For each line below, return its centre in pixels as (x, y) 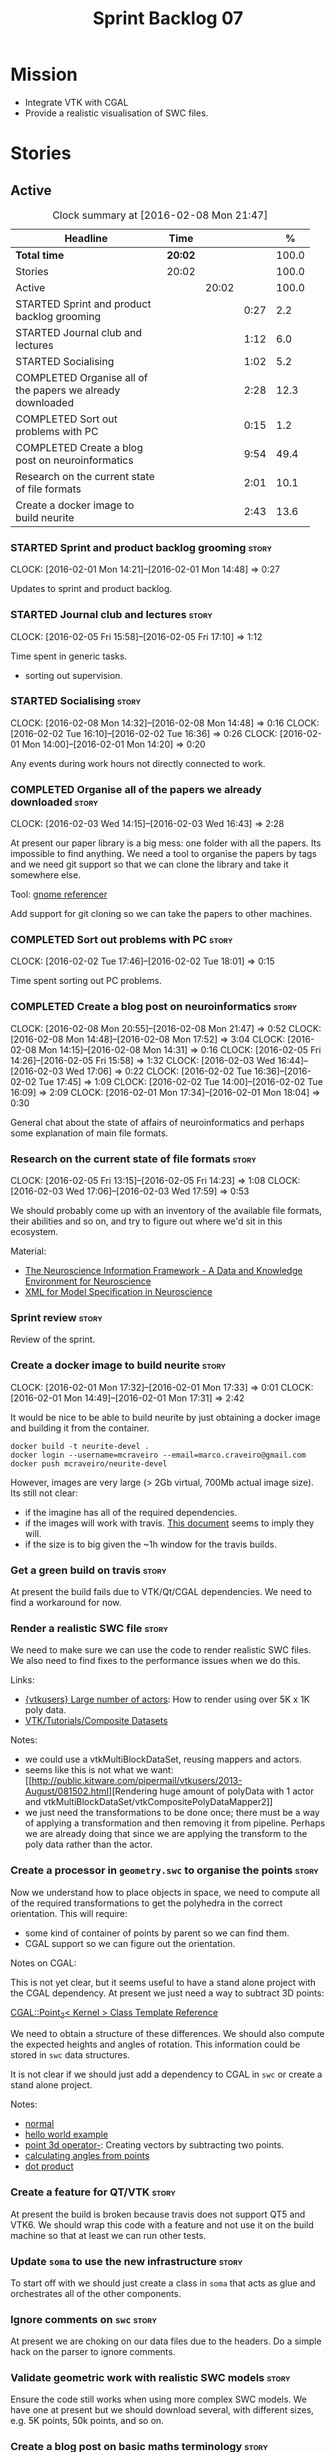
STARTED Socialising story (76, 701)
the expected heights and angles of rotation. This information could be (155, 2044)
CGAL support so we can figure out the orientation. (130, 1943)
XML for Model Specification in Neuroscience (118, 1292)
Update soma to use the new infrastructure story (126, 2261)
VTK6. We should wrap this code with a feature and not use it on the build (162, 2224)
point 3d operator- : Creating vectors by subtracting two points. (154, 2145)
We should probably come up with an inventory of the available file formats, (166, 1211)
